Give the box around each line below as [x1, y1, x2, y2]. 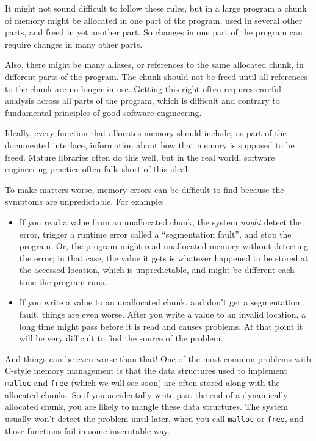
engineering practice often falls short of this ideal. [5, 162, 190, 175]
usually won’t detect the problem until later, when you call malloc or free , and [5, 412, 304, 425]
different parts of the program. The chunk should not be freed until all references [5, 70, 307, 82]
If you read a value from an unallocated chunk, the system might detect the [19, 215, 302, 228]
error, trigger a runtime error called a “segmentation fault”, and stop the [19, 227, 292, 240]
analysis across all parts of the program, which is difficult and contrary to [5, 94, 280, 107]
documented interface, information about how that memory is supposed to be [5, 138, 295, 151]
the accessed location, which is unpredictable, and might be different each [19, 263, 295, 276]
